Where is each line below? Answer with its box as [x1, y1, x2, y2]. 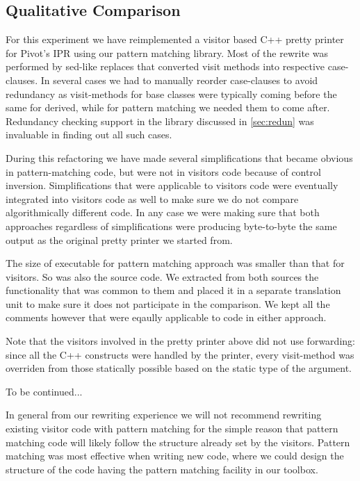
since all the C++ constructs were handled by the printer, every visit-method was [6, 347, 354, 361]
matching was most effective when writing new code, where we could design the [6, 448, 344, 463]
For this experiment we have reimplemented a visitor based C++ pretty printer [6, 32, 344, 47]
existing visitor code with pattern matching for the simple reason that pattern [6, 421, 338, 436]
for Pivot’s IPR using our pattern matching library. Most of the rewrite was [6, 45, 328, 60]
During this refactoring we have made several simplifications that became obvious [6, 150, 353, 165]
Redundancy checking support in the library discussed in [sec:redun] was [6, 113, 314, 128]
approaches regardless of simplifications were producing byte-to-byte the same [6, 218, 337, 233]
